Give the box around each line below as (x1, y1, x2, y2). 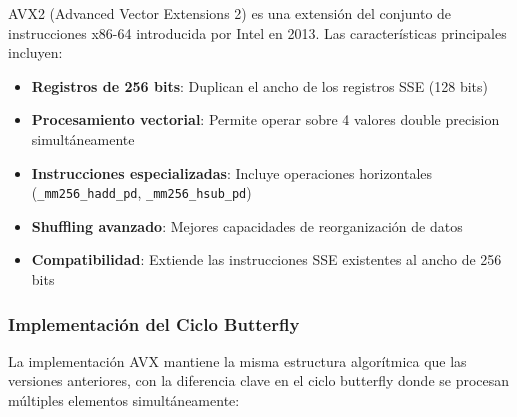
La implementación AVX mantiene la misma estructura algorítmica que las (8, 350, 467, 371)
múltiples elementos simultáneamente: (8, 390, 240, 410)
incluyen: (8, 42, 63, 63)
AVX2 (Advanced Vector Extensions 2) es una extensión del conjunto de (8, 3, 452, 23)
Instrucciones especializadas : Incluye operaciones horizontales (31, 162, 433, 183)
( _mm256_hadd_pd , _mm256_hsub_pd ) (31, 182, 252, 203)
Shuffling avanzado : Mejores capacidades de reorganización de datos (31, 215, 463, 236)
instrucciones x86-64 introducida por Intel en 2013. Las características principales (8, 22, 507, 43)
